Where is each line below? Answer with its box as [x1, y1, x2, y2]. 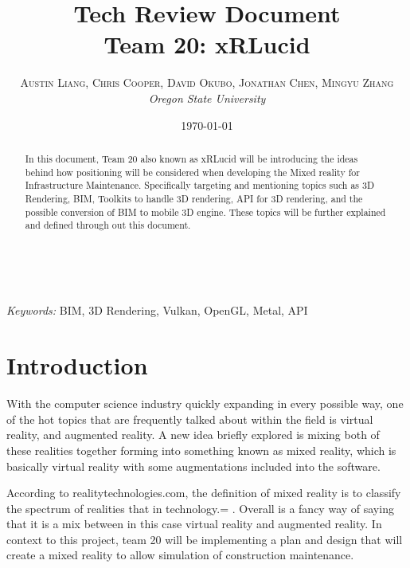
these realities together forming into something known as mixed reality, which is [6, 441, 396, 458]
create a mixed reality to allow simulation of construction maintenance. [6, 546, 354, 563]
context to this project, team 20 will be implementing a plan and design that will [6, 531, 403, 547]
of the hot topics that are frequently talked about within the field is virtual [6, 410, 373, 427]
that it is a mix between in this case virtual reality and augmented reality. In [6, 515, 382, 532]
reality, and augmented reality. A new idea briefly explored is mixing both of [6, 426, 380, 443]
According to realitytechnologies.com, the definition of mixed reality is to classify [6, 484, 401, 501]
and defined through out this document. [25, 218, 191, 232]
